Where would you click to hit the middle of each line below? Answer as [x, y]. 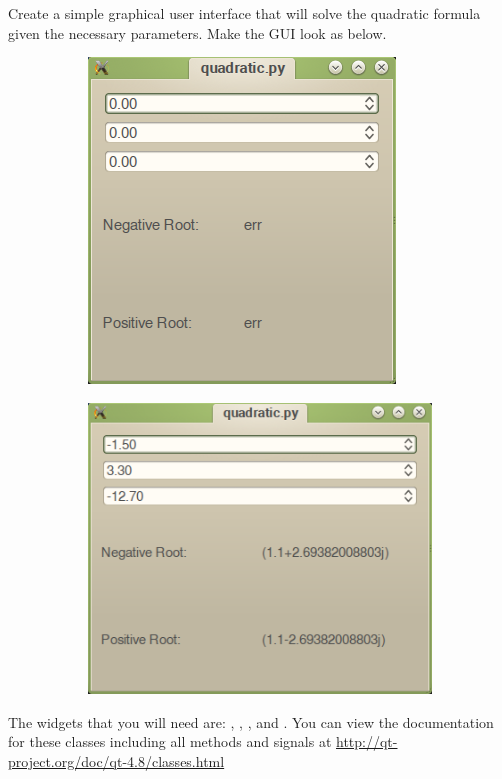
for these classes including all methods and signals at [170, 741]
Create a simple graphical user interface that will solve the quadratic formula [244, 13]
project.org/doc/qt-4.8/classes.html [116, 760]
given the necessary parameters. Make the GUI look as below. [197, 32]
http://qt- [367, 741]
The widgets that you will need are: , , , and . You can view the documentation [251, 721]
